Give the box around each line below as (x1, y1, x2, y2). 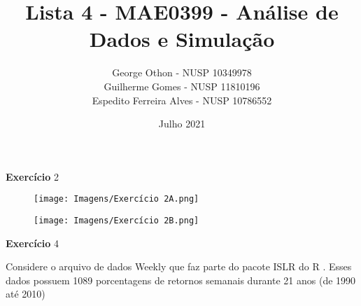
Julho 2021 (158, 116, 206, 131)
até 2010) (6, 286, 45, 301)
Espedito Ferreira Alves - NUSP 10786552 (92, 92, 272, 107)
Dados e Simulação (89, 25, 275, 53)
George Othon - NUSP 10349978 (112, 65, 252, 80)
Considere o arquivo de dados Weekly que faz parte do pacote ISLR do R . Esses (6, 259, 352, 274)
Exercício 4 (6, 235, 59, 250)
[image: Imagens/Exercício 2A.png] (34, 194, 199, 204)
